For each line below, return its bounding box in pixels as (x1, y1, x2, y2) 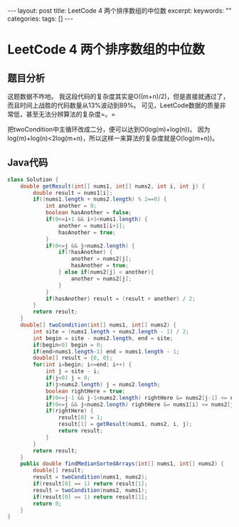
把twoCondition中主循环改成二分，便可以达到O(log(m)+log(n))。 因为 (7, 125, 211, 133)
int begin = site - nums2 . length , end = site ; (33, 334, 174, 342)
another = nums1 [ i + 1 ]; (58, 222, 126, 229)
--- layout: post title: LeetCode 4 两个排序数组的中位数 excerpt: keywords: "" (7, 6, 232, 15)
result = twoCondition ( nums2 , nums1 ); (33, 486, 148, 494)
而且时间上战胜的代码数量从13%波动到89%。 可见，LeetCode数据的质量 (7, 101, 221, 110)
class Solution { (7, 176, 59, 183)
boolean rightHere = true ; (45, 388, 126, 395)
